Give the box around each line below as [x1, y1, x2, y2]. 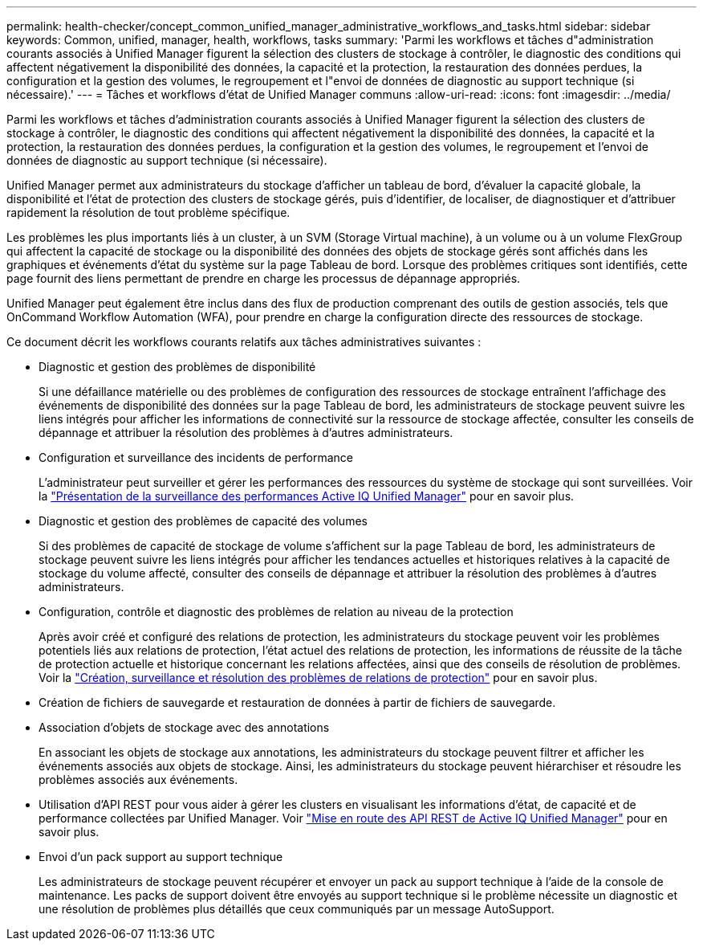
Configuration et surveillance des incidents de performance [39, 451, 354, 464]
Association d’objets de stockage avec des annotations [39, 720, 330, 734]
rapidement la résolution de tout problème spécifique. [6, 206, 291, 219]
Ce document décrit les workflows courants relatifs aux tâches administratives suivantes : [6, 335, 482, 349]
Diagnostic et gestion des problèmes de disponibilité [39, 360, 316, 373]
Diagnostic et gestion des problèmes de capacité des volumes [39, 514, 368, 528]
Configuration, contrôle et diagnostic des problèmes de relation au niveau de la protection [39, 605, 514, 618]
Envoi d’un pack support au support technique [39, 850, 283, 863]
